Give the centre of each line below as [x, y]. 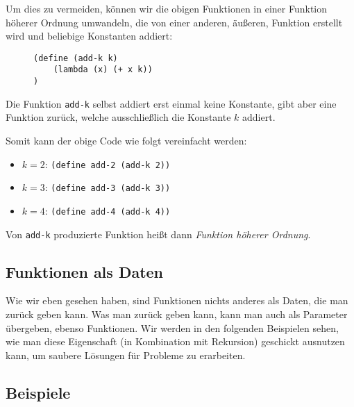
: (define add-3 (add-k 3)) [108, 187]
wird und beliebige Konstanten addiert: [89, 36]
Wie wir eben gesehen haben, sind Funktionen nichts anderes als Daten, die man [177, 300]
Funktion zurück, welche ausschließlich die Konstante [118, 117]
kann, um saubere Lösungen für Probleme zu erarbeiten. [126, 355]
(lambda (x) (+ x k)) [103, 70]
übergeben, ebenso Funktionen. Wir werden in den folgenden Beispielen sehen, [172, 327]
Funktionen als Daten [85, 271]
